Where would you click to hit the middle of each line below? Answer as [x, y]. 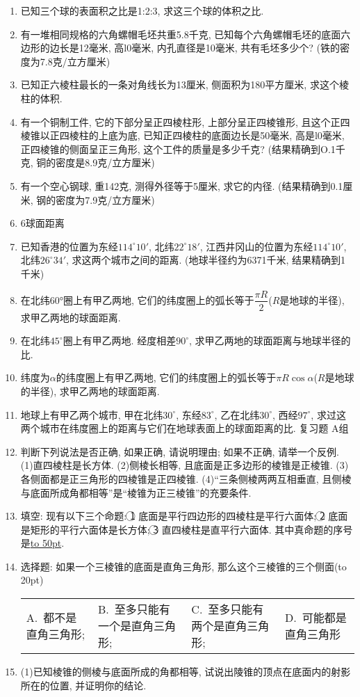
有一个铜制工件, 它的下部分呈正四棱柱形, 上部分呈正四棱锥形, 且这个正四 [185, 121]
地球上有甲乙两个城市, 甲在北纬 [92, 414]
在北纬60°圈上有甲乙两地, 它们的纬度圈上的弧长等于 [137, 299]
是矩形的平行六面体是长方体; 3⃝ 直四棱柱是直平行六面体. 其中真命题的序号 [187, 529]
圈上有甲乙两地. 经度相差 [120, 341]
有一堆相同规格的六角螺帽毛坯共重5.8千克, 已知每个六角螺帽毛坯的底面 [181, 34]
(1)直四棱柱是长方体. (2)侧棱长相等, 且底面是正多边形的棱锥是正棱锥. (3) [185, 465]
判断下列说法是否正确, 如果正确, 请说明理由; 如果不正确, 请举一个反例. [180, 451]
